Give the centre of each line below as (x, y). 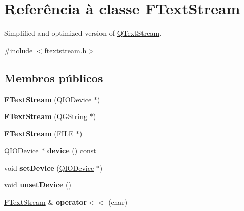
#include (18, 50)
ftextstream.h (65, 50)
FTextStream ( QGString (46, 116)
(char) (118, 202)
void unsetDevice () (38, 185)
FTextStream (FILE (39, 133)
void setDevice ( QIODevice (49, 167)
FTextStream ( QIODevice (48, 99)
